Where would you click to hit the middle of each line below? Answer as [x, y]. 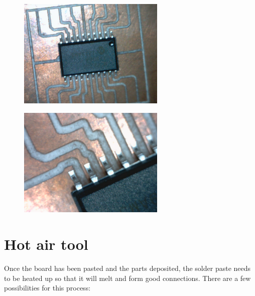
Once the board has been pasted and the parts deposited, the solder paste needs [127, 268]
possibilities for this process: [47, 288]
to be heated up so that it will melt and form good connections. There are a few [127, 278]
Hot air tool [46, 244]
